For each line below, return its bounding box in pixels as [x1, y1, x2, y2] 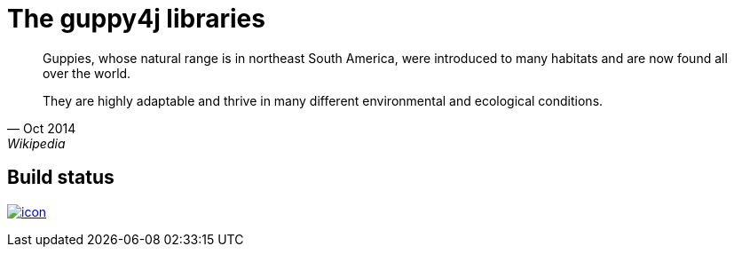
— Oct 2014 [7, 120, 76, 136]
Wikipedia [7, 135, 66, 151]
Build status [7, 166, 114, 189]
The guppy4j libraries [7, 4, 265, 34]
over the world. [43, 65, 131, 81]
